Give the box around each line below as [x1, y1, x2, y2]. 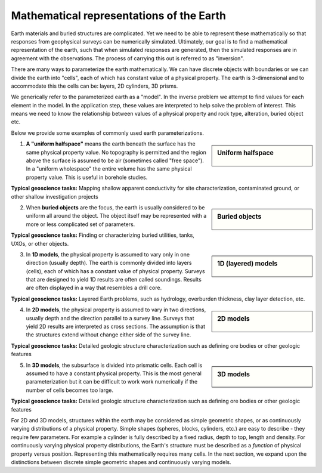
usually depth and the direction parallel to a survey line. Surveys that [26, 314, 194, 321]
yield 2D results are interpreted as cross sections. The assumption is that [26, 323, 206, 330]
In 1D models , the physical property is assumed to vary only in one [26, 251, 190, 258]
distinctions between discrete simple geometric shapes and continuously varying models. [11, 458, 232, 465]
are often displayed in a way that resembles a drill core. [26, 284, 162, 292]
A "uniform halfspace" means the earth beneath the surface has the [26, 140, 196, 147]
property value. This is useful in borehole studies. [26, 174, 148, 181]
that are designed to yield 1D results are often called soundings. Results [26, 276, 202, 283]
